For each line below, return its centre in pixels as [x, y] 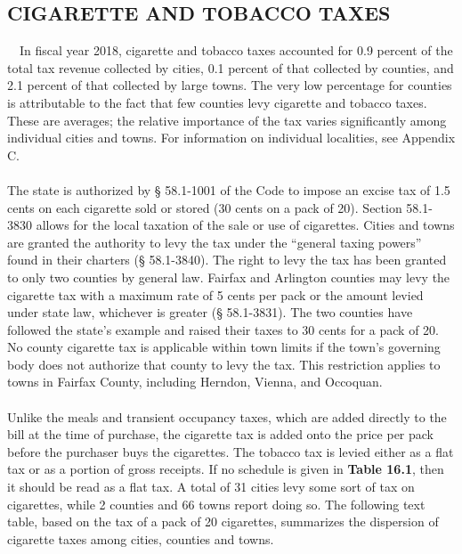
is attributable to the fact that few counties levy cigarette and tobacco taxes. [217, 102]
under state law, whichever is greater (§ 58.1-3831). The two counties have [210, 312]
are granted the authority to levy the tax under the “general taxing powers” [215, 242]
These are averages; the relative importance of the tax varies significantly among [227, 120]
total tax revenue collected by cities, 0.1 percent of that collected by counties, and [231, 67]
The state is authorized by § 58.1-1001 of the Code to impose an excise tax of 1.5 [229, 189]
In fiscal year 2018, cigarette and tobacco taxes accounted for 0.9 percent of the [236, 50]
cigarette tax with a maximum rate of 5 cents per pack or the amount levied [215, 294]
